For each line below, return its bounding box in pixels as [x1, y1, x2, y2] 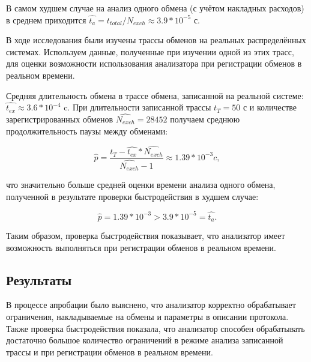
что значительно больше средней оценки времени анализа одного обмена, [6, 178, 276, 190]
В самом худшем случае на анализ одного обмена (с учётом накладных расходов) [6, 2, 304, 14]
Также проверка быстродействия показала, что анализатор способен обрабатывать [6, 322, 305, 334]
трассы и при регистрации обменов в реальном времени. [6, 345, 213, 358]
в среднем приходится [6, 13, 86, 26]
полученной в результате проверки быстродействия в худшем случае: [6, 190, 259, 202]
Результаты [6, 270, 72, 289]
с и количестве [243, 101, 297, 113]
